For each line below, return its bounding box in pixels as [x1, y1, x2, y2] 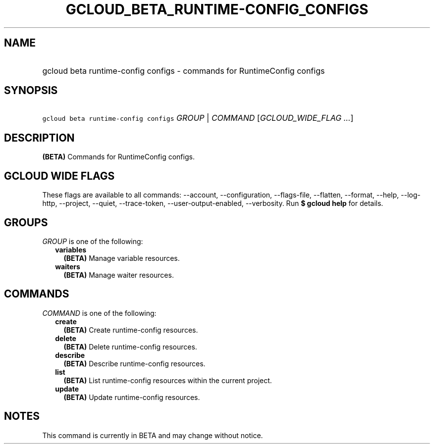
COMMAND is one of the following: [42, 308, 157, 317]
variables [55, 245, 87, 254]
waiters [55, 262, 80, 271]
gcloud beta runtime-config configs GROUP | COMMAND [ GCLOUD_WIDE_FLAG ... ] [42, 113, 354, 123]
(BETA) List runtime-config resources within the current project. [63, 376, 272, 385]
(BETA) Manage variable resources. [63, 253, 180, 262]
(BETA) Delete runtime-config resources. [63, 342, 197, 351]
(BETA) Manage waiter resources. [63, 270, 174, 279]
